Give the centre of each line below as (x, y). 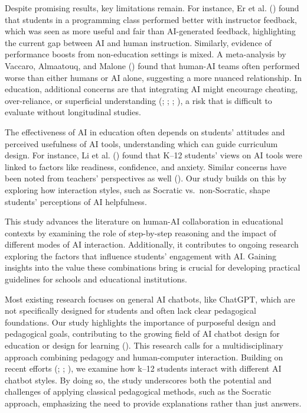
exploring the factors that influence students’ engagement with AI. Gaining (141, 256)
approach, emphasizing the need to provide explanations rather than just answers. (153, 403)
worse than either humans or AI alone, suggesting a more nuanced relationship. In (153, 77)
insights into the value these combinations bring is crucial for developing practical (153, 267)
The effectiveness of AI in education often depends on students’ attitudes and (145, 131)
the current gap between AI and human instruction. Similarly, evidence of (138, 42)
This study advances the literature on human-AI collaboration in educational (144, 221)
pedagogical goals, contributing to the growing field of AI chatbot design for (142, 334)
